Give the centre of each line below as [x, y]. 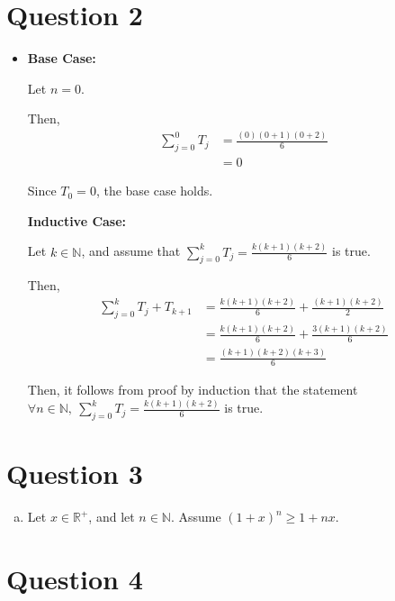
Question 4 [75, 579]
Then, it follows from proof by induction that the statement [193, 390]
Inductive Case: [77, 220]
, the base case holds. [154, 191]
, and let [112, 517]
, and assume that [131, 251]
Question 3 [75, 474]
